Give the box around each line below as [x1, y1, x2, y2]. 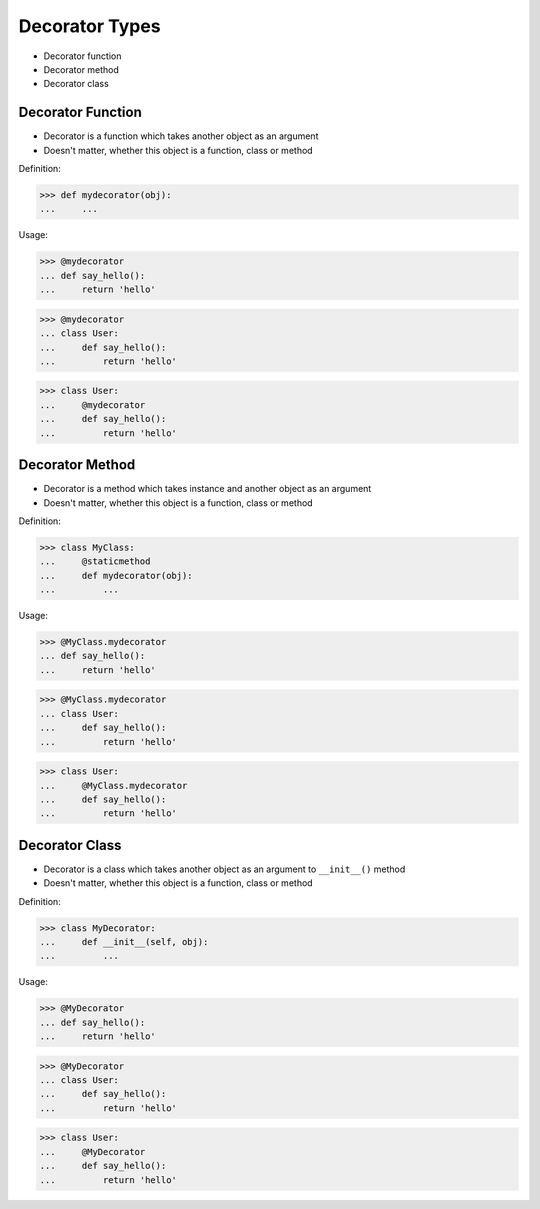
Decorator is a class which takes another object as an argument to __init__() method [43, 863, 406, 875]
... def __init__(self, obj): [39, 936, 209, 947]
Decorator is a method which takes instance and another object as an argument [43, 483, 372, 495]
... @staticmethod [39, 556, 151, 567]
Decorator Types [18, 15, 161, 37]
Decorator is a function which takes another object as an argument [43, 130, 319, 142]
